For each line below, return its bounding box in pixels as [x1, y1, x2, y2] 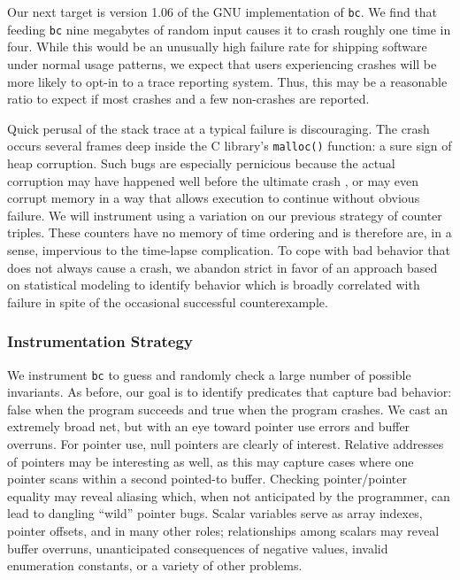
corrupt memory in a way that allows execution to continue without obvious [7, 189, 420, 207]
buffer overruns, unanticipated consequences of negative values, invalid [7, 538, 388, 557]
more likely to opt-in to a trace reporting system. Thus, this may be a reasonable [7, 72, 448, 90]
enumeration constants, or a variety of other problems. [7, 556, 303, 575]
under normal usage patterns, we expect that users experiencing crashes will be [7, 54, 437, 73]
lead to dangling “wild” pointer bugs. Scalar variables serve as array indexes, [7, 504, 423, 522]
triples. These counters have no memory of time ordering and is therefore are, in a [7, 223, 452, 242]
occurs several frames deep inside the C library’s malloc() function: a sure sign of [7, 136, 452, 155]
